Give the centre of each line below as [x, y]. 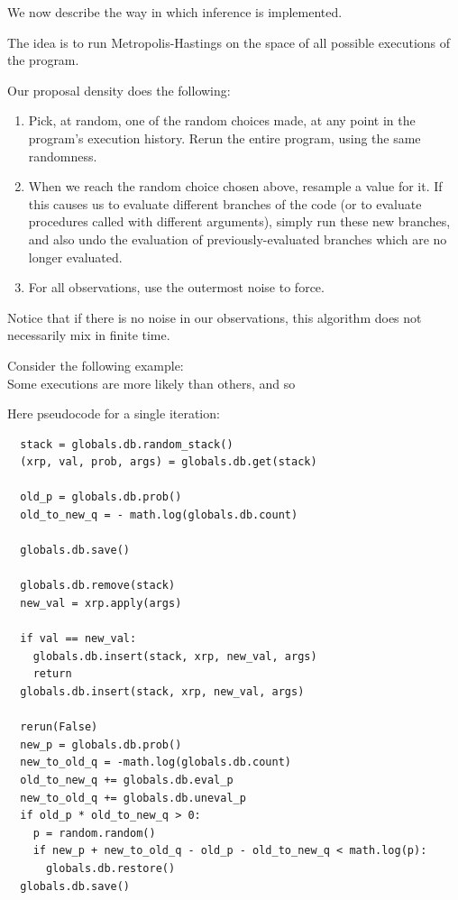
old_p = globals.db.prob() [101, 497]
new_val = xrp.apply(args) [101, 604]
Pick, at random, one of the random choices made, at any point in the [222, 120]
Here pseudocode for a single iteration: [114, 413]
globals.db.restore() [110, 868]
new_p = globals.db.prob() [101, 744]
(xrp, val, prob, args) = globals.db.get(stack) [169, 462]
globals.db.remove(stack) [98, 586]
